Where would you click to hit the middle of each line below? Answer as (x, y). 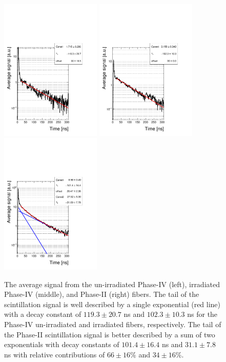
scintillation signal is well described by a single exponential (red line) (112, 304)
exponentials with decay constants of (62, 344)
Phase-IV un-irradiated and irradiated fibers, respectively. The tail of (113, 324)
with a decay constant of (43, 314)
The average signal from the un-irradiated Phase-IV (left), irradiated (112, 284)
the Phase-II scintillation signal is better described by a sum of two (110, 334)
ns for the (202, 314)
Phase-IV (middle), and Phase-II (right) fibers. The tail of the (102, 294)
